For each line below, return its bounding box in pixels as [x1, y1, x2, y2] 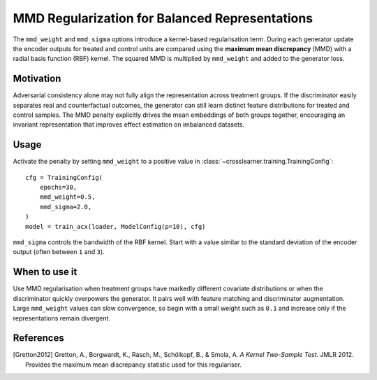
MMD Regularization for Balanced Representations [13, 10, 313, 26]
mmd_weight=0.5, [39, 193, 96, 201]
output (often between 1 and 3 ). [13, 248, 105, 256]
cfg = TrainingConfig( [25, 174, 103, 181]
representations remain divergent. [13, 314, 111, 322]
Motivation [13, 73, 61, 85]
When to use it [13, 266, 77, 278]
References [13, 332, 64, 344]
